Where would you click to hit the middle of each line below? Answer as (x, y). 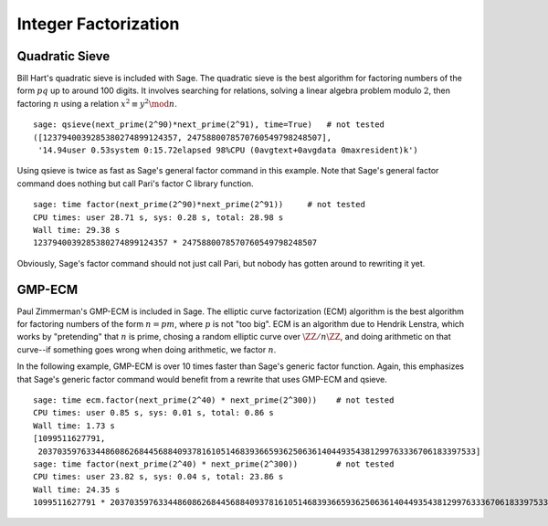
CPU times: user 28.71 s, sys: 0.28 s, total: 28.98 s (158, 217)
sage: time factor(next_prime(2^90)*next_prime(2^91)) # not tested (199, 205)
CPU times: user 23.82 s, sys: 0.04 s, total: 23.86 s (158, 477)
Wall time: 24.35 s (77, 489)
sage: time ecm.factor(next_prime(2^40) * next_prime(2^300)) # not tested (214, 400)
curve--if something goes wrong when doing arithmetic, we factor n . (147, 349)
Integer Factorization (98, 24)
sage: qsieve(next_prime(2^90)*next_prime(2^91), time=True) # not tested (209, 125)
